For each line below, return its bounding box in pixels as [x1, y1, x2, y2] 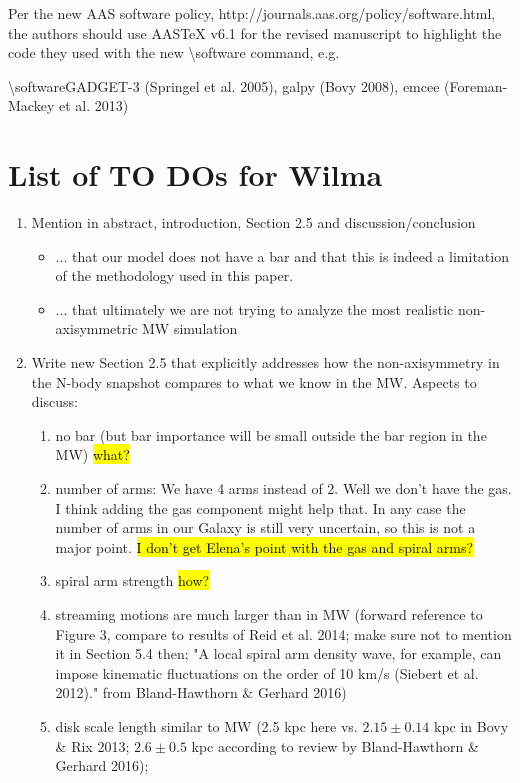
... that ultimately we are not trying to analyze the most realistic [55, 298, 454, 319]
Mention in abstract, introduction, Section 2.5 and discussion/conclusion [31, 212, 476, 233]
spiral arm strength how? [55, 570, 210, 591]
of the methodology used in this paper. [55, 265, 294, 286]
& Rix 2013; [55, 735, 130, 756]
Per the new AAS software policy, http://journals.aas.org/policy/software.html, [8, 3, 496, 23]
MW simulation [142, 318, 238, 339]
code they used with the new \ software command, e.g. [8, 42, 340, 63]
